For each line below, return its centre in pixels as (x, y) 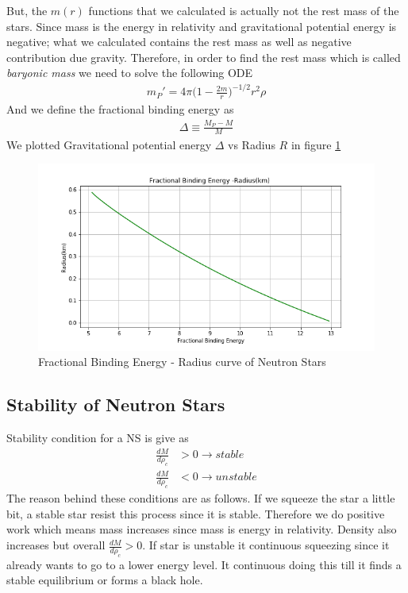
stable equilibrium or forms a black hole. (105, 580)
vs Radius (252, 144)
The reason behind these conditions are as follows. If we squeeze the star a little (201, 498)
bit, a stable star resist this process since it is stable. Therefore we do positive (196, 513)
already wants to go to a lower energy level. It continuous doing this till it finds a (204, 564)
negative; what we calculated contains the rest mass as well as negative (179, 42)
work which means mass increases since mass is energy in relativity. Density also (202, 529)
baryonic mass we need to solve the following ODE (130, 73)
